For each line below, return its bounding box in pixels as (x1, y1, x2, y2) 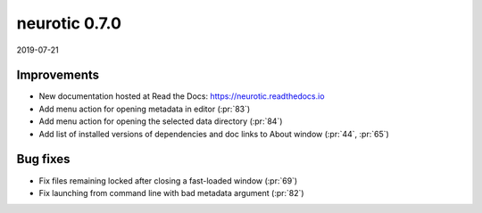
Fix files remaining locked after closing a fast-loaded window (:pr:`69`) (38, 175, 298, 186)
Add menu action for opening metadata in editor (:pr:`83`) (38, 103, 251, 114)
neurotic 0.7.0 (16, 13, 122, 33)
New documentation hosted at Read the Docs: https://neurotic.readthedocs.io (38, 91, 325, 102)
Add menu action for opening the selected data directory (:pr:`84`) (38, 116, 283, 127)
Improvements (16, 68, 100, 83)
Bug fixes (16, 152, 71, 167)
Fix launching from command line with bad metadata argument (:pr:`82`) (38, 187, 304, 198)
